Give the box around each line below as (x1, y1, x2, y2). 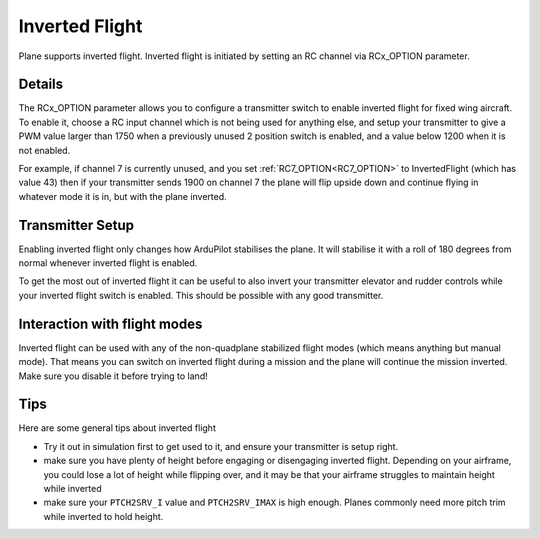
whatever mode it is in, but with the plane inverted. (18, 190, 227, 202)
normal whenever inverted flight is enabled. (18, 257, 198, 269)
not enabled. (18, 144, 71, 156)
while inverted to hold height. (43, 510, 164, 522)
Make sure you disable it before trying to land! (18, 370, 209, 382)
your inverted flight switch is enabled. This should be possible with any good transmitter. (18, 289, 384, 301)
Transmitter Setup (18, 216, 135, 234)
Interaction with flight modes (18, 315, 203, 332)
